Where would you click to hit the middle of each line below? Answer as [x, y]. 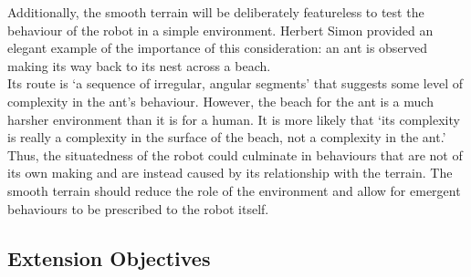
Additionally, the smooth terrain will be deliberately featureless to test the [216, 12]
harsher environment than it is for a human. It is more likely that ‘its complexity [234, 119]
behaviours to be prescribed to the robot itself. [138, 208]
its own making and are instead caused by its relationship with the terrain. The [230, 173]
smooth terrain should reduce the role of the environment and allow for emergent [234, 190]
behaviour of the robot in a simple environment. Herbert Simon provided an [220, 30]
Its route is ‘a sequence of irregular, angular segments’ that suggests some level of [235, 83]
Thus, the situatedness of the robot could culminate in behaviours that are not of [235, 154]
